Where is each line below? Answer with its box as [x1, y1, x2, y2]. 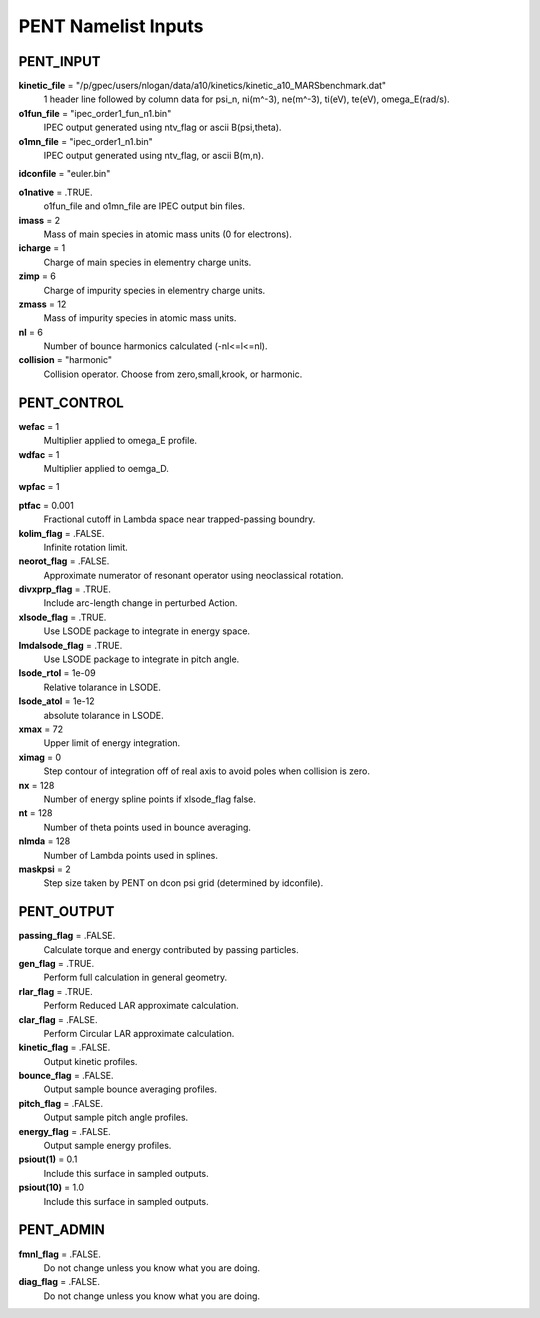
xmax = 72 [18, 723, 64, 735]
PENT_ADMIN [18, 1221, 105, 1239]
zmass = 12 [18, 298, 67, 310]
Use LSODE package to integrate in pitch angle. [43, 653, 240, 665]
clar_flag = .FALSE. [18, 1013, 99, 1025]
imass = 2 [18, 214, 61, 226]
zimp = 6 [18, 270, 57, 282]
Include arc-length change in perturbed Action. [43, 597, 238, 609]
